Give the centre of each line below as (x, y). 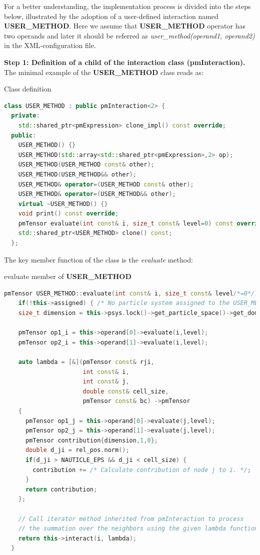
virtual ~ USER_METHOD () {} (63, 204)
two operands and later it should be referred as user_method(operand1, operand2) (129, 35)
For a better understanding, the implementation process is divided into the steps (127, 6)
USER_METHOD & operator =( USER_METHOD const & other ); (106, 184)
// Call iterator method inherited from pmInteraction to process (131, 519)
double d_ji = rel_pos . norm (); (77, 450)
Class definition (28, 89)
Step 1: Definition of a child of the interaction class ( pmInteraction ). (125, 62)
